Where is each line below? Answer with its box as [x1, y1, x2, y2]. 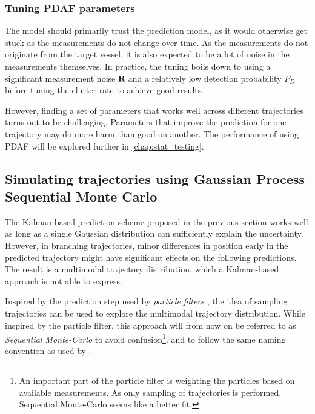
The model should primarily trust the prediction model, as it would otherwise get [5, 24, 308, 37]
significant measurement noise [5, 71, 116, 84]
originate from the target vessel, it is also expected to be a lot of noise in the [5, 48, 290, 61]
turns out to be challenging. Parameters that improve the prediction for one [5, 116, 287, 128]
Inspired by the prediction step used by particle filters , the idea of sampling [5, 295, 288, 307]
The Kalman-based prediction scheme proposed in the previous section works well [5, 215, 308, 228]
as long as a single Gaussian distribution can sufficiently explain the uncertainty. [5, 227, 303, 240]
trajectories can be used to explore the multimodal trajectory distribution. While [5, 306, 305, 319]
